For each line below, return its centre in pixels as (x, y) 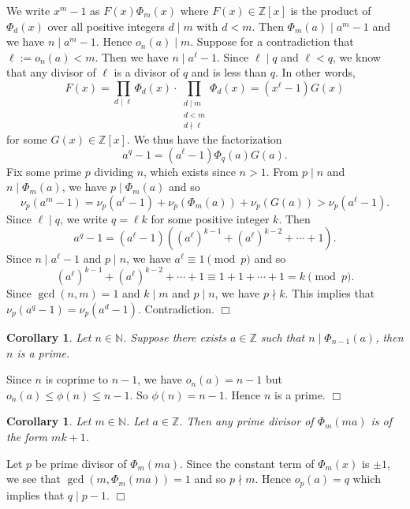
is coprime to (77, 379)
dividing (114, 171)
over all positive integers (106, 26)
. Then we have (132, 56)
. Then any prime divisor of (246, 421)
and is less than (229, 72)
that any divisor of (51, 72)
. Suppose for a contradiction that (272, 41)
